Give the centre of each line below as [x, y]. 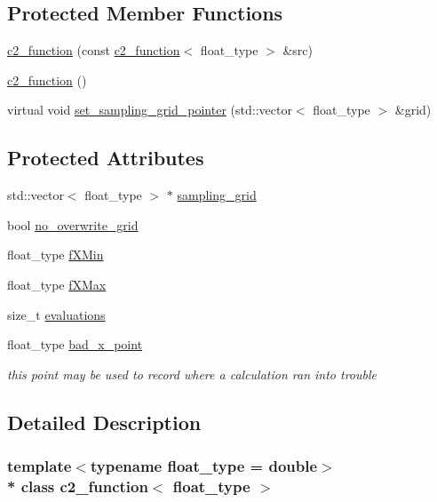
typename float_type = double [204, 466]
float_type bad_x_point [75, 344]
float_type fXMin [56, 255]
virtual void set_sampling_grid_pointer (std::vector [150, 110]
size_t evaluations [56, 314]
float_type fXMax [57, 284]
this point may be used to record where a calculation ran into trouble [192, 374]
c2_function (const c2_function [94, 50]
